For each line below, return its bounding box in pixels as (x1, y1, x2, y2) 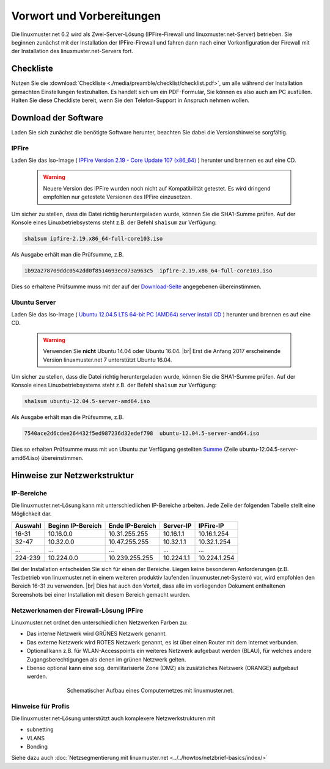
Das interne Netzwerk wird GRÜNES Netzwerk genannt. (26, 630, 167, 638)
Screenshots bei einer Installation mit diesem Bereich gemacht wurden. (11, 591, 191, 598)
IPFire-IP (198, 521, 224, 530)
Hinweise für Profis (11, 702, 70, 710)
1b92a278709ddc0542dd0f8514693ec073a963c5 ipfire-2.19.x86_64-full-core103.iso (24, 267, 273, 274)
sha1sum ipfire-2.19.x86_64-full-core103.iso (24, 235, 163, 242)
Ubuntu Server (11, 298, 56, 307)
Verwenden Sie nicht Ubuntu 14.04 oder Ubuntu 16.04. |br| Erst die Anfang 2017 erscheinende (43, 348, 281, 355)
